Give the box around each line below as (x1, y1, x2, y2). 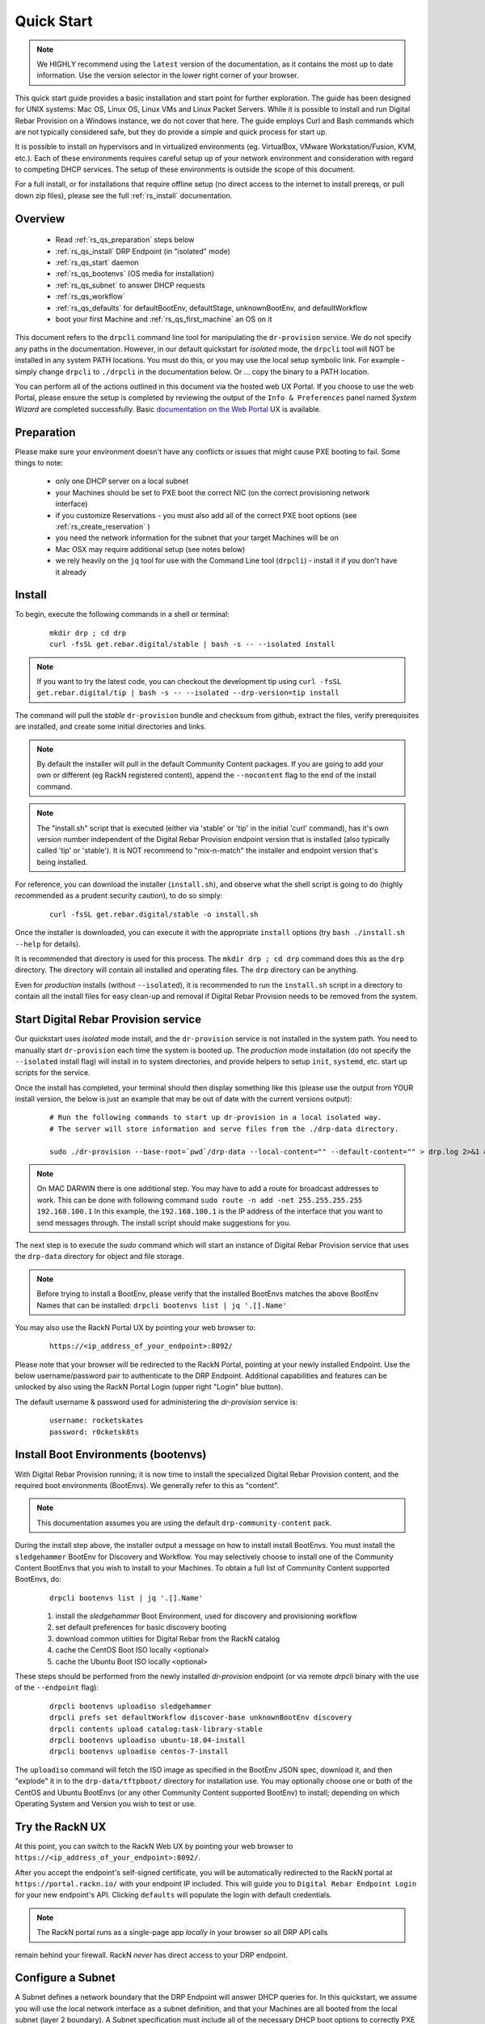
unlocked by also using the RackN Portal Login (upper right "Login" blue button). (15, 1382, 283, 1392)
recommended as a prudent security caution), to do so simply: (15, 891, 223, 900)
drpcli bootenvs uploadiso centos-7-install (49, 1747, 230, 1756)
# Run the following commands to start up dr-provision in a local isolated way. (49, 1113, 382, 1122)
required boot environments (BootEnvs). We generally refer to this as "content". (15, 1480, 280, 1490)
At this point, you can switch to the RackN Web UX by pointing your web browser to (15, 1841, 293, 1851)
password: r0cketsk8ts (49, 1427, 140, 1436)
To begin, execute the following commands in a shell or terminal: (15, 610, 230, 619)
